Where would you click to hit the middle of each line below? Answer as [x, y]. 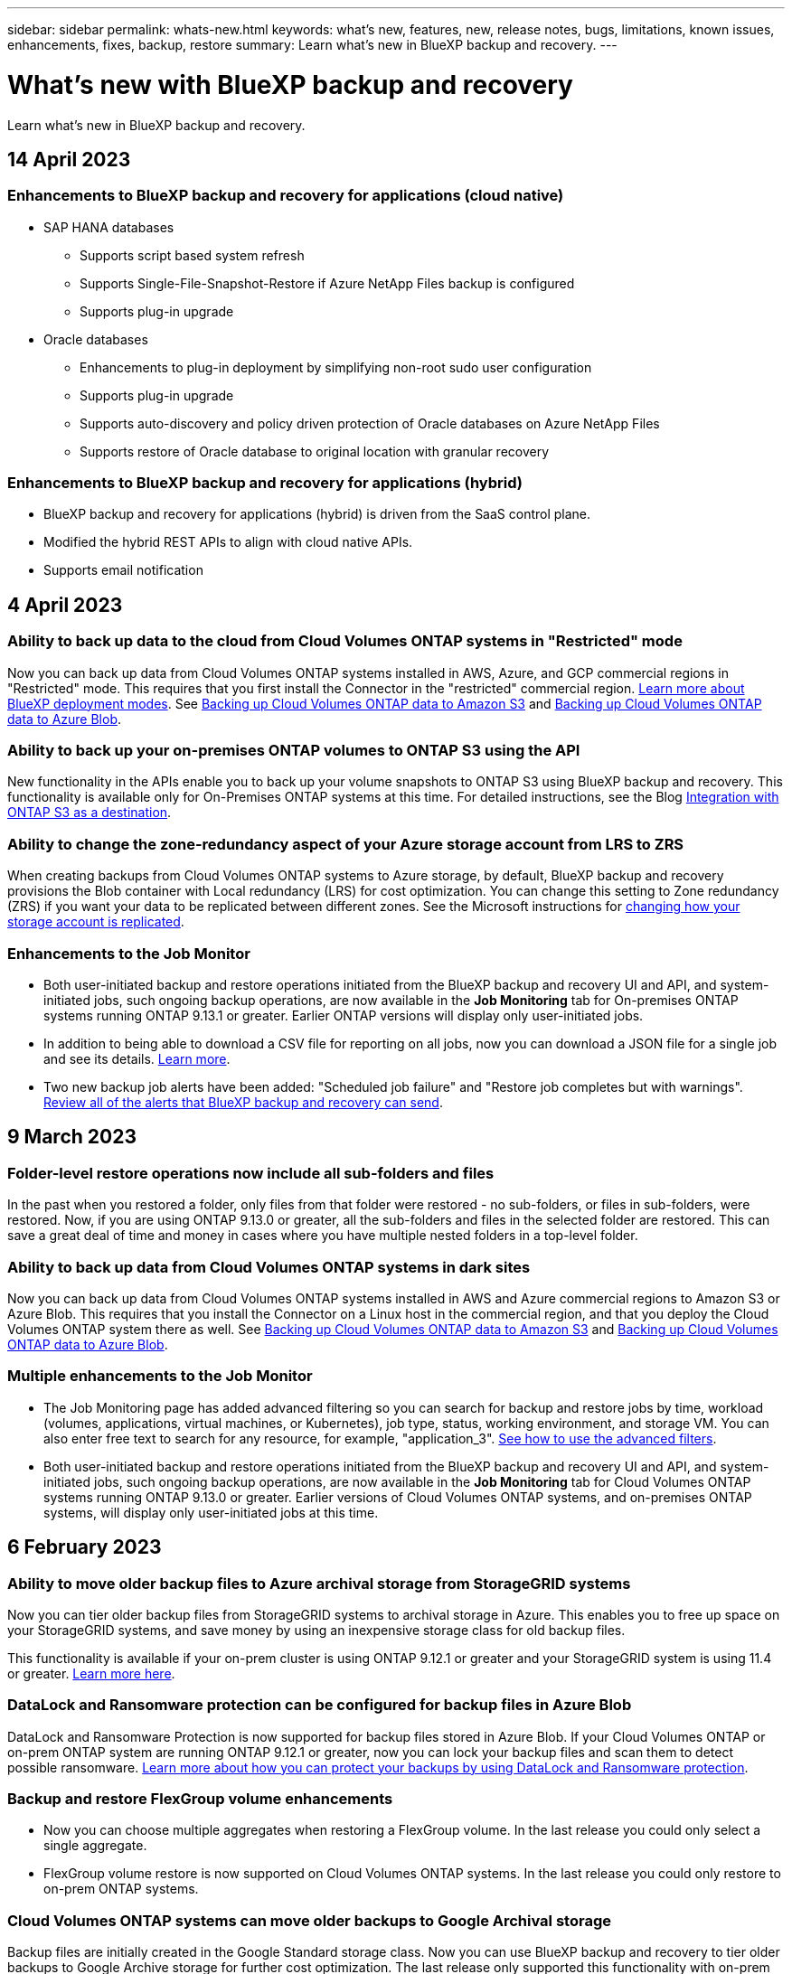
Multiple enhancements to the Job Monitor [160, 1376]
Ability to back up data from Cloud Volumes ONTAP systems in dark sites [269, 1267]
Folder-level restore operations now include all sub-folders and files [251, 1173]
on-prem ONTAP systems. [121, 1889]
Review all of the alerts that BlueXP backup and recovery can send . [243, 1102]
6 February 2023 [85, 1547]
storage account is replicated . [96, 922]
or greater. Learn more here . [91, 1673]
